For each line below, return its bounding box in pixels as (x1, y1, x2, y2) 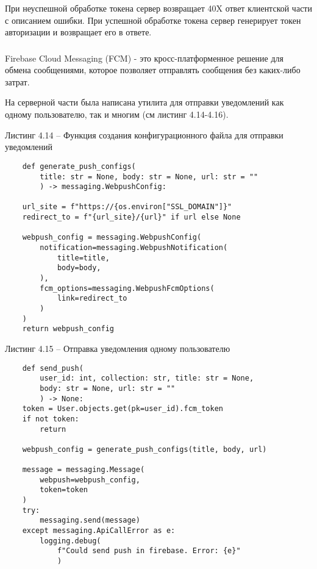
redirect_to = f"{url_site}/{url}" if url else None (22, 213, 241, 222)
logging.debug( (40, 536, 101, 545)
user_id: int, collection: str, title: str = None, (40, 374, 254, 383)
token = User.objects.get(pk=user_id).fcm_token (22, 404, 223, 413)
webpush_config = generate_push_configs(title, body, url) (22, 445, 267, 454)
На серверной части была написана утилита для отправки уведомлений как (5, 96, 284, 109)
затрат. (5, 75, 30, 88)
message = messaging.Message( (22, 465, 145, 474)
